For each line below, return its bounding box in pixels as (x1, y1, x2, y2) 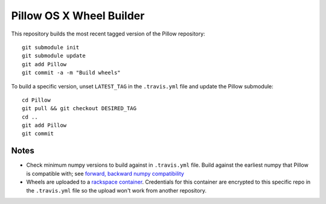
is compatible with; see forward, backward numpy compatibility (26, 170, 184, 177)
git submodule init (22, 44, 80, 51)
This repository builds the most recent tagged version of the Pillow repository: (11, 30, 205, 37)
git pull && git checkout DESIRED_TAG (22, 105, 137, 112)
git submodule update (22, 52, 86, 60)
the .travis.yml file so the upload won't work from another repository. (26, 187, 206, 194)
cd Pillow (22, 96, 51, 104)
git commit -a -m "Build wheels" (22, 69, 121, 76)
